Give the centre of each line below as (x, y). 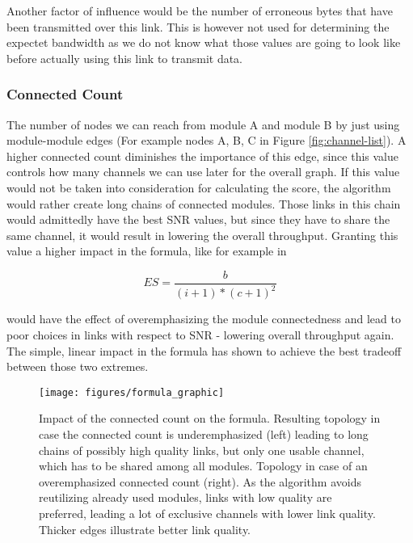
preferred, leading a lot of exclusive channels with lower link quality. (207, 513)
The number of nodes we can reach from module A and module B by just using (203, 124)
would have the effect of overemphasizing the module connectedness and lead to (204, 319)
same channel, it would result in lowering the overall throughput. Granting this (202, 235)
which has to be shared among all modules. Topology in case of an (203, 466)
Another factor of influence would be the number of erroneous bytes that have (200, 11)
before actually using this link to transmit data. (125, 58)
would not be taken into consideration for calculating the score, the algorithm (199, 187)
